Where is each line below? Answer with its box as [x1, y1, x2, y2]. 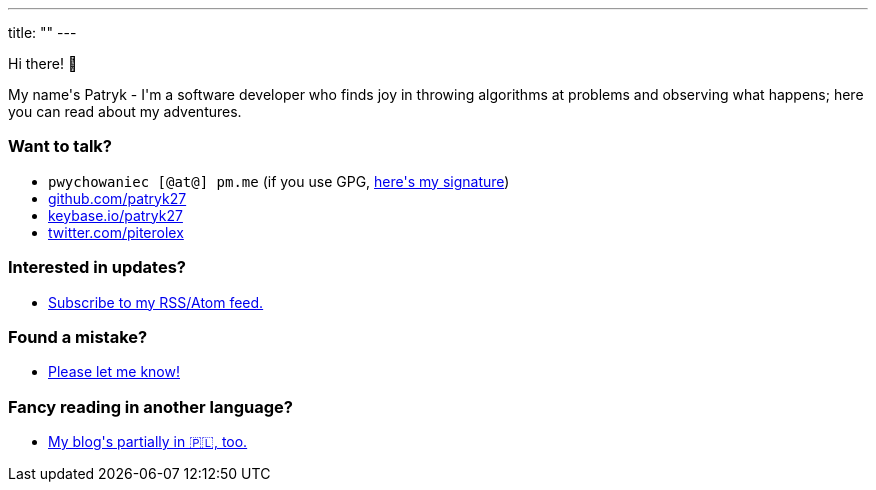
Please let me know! [48, 363, 180, 381]
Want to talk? [8, 136, 112, 157]
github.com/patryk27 [48, 189, 187, 207]
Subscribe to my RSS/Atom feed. [48, 293, 264, 311]
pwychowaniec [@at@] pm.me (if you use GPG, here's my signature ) [48, 172, 510, 190]
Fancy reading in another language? [8, 396, 293, 417]
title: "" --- [8, 24, 77, 41]
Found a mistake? [8, 326, 148, 347]
